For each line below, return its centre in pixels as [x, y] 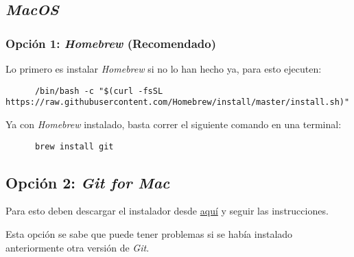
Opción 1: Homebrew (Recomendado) [111, 43]
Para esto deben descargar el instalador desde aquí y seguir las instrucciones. [167, 211]
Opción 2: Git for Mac [88, 182]
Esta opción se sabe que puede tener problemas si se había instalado [149, 233]
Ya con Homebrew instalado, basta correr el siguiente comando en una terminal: [174, 124]
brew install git [74, 146]
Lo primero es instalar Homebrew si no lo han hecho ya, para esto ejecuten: [164, 69]
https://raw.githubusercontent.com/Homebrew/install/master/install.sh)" [178, 102]
